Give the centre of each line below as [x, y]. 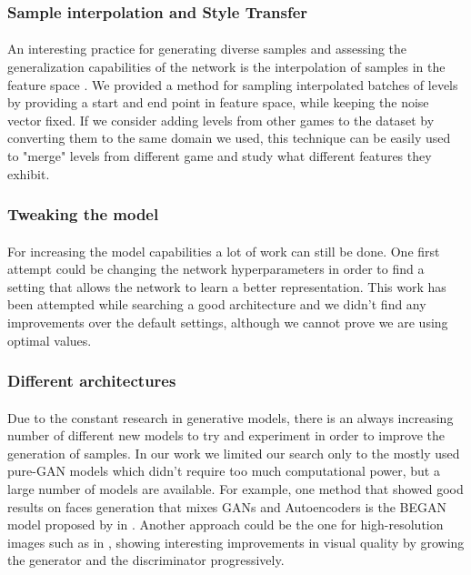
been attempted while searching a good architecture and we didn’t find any [217, 304]
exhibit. [29, 173]
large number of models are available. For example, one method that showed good [235, 489]
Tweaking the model [83, 214]
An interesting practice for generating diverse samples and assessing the [207, 49]
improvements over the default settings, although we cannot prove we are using [228, 322]
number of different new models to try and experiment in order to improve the [226, 435]
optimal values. [50, 340]
